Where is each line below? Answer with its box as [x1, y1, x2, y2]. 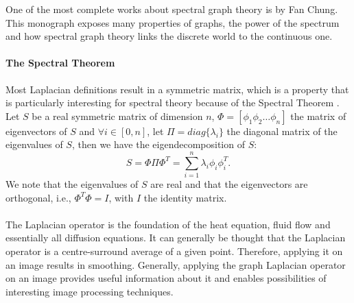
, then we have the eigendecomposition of [71, 137, 245, 151]
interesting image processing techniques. [5, 284, 174, 298]
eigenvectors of [5, 123, 67, 138]
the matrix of [290, 108, 346, 123]
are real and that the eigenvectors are [150, 177, 308, 191]
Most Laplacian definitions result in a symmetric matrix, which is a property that [5, 82, 349, 96]
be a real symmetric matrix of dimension [32, 108, 203, 123]
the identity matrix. [143, 190, 227, 204]
